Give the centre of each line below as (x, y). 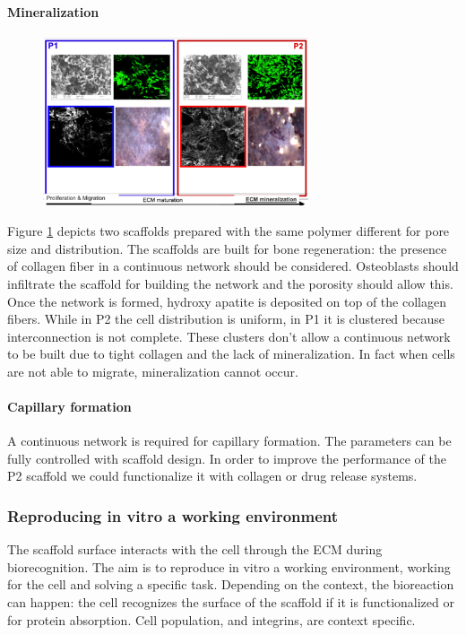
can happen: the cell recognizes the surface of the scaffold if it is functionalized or (231, 602)
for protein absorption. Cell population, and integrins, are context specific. (211, 619)
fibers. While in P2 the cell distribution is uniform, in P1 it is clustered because (226, 319)
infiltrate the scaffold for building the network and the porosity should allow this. (230, 283)
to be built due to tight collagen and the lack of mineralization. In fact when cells (231, 354)
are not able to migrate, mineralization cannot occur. (153, 371)
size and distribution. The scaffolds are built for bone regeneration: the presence (227, 248)
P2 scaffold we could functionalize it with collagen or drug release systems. (212, 476)
